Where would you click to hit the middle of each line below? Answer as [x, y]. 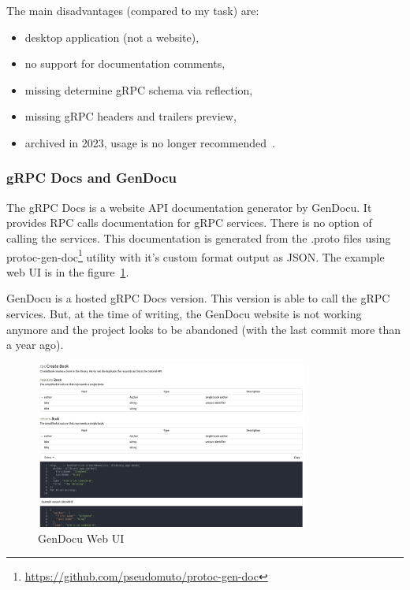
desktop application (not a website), [112, 37]
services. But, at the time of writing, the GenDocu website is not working [184, 314]
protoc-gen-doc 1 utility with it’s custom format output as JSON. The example [196, 255]
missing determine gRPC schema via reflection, [139, 89]
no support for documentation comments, [125, 63]
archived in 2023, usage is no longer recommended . [150, 142]
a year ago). [35, 345]
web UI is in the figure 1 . [68, 271]
